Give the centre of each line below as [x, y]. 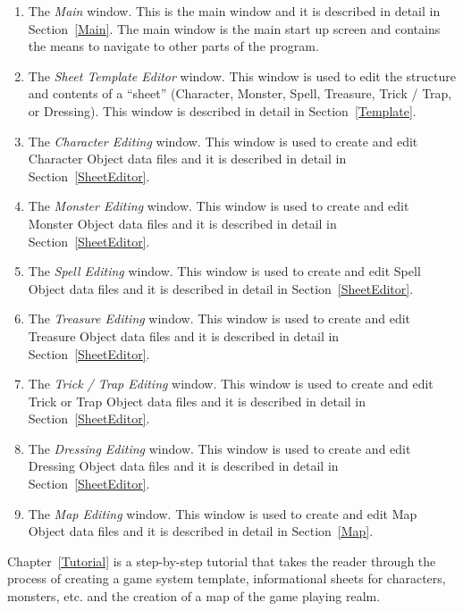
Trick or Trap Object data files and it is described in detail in [197, 401]
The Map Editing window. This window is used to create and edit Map [223, 513]
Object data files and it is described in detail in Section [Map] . [201, 531]
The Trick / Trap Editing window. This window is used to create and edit [231, 384]
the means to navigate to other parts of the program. [173, 46]
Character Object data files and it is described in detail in [187, 159]
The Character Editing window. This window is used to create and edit [223, 141]
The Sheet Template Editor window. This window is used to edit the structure [242, 75]
